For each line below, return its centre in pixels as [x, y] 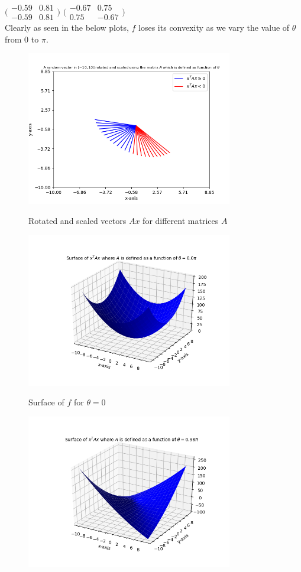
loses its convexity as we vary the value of [214, 27]
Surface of [46, 402]
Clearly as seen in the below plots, [67, 27]
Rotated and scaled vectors [77, 220]
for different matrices [181, 220]
